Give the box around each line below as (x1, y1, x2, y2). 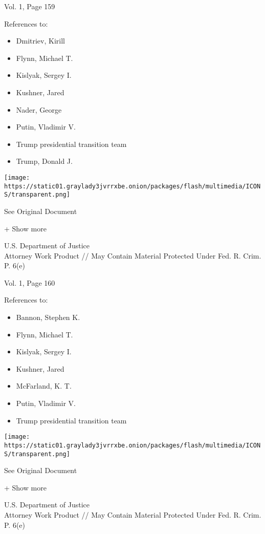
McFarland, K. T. (16, 380, 72, 391)
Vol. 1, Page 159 (4, 1, 55, 11)
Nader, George (16, 104, 62, 115)
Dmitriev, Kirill (16, 35, 65, 46)
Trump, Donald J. (16, 156, 73, 166)
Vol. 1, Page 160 (4, 277, 55, 288)
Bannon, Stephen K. (16, 312, 80, 323)
